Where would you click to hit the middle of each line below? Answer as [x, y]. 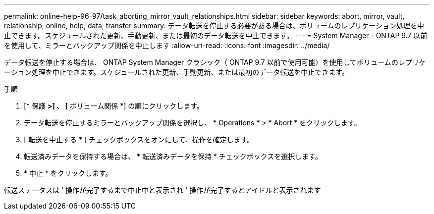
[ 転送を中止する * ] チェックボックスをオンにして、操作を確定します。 [139, 139]
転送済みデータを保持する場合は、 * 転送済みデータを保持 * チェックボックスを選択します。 [173, 156]
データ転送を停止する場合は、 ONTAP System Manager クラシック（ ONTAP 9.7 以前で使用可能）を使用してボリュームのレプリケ [215, 62]
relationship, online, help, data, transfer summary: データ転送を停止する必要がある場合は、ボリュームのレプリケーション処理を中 [214, 26]
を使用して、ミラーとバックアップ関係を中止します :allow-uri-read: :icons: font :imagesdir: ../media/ [167, 45]
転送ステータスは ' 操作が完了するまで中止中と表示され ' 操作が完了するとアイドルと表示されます [163, 190]
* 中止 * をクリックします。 [68, 173]
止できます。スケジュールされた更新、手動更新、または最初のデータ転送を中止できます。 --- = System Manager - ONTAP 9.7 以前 [216, 35]
